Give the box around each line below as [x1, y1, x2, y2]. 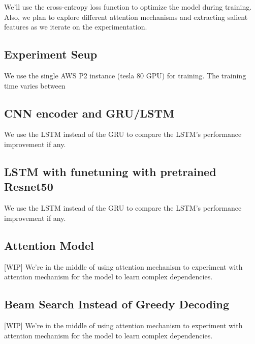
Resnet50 [4, 179, 53, 194]
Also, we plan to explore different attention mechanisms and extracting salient [4, 11, 248, 22]
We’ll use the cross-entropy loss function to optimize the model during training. [4, 2, 252, 12]
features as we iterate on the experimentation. [4, 21, 147, 32]
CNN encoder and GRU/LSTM [4, 105, 175, 121]
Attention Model [4, 237, 94, 253]
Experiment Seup [4, 46, 98, 62]
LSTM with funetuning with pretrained [4, 163, 216, 179]
